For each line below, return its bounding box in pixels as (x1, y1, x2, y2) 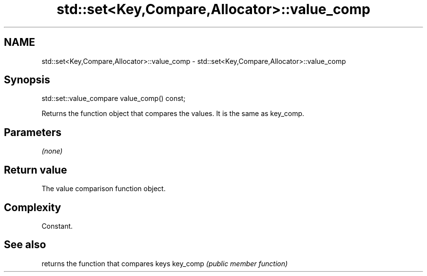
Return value (4, 163, 67, 176)
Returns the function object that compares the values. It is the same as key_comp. (41, 109, 305, 118)
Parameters (4, 126, 61, 138)
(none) (41, 147, 63, 156)
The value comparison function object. (41, 184, 166, 193)
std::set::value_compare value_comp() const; (41, 94, 186, 103)
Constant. (41, 221, 73, 230)
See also (4, 238, 46, 251)
